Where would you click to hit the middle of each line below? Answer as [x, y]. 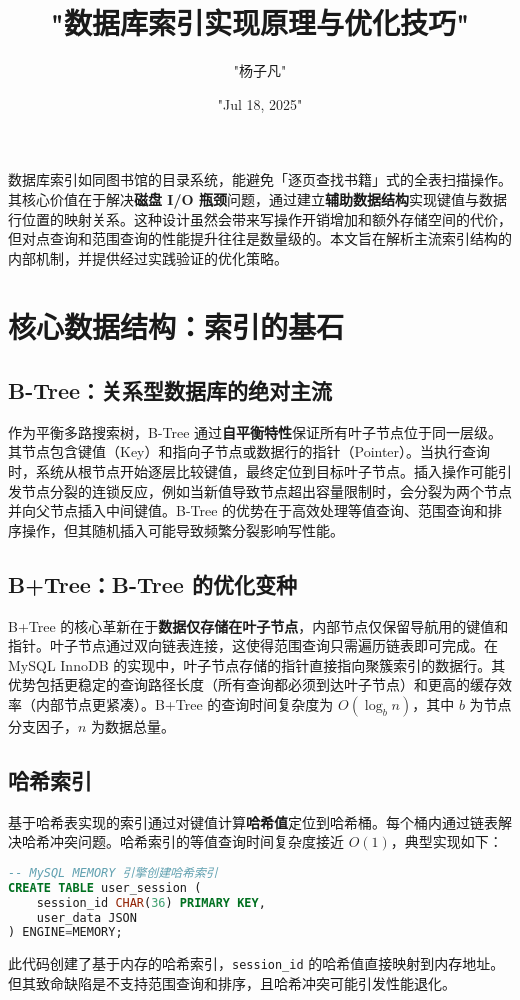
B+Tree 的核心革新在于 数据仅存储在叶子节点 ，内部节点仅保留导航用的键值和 [258, 625]
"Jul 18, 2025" [260, 103]
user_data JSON [86, 917]
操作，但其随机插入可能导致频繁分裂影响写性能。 [182, 529]
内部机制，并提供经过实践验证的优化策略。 [148, 257]
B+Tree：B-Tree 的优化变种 [152, 583]
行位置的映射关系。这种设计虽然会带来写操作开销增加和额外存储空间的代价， [260, 218]
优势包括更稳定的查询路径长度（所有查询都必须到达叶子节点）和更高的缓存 [253, 684]
